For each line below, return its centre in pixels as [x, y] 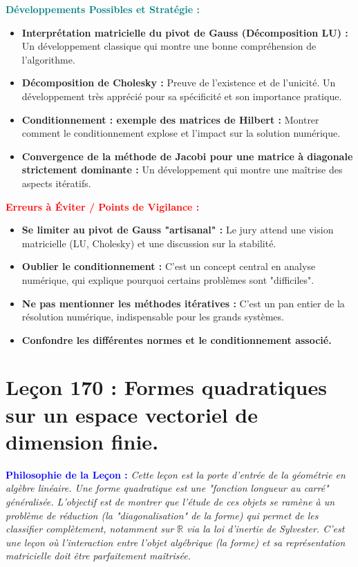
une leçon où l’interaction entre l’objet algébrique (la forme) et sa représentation [176, 542]
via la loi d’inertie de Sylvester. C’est [266, 529]
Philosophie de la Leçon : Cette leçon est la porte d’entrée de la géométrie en [176, 474]
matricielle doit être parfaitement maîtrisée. [98, 556]
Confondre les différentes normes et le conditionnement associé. [177, 339]
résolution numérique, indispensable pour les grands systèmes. [153, 317]
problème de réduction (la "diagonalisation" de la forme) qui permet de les [162, 515]
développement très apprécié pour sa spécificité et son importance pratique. [182, 96]
